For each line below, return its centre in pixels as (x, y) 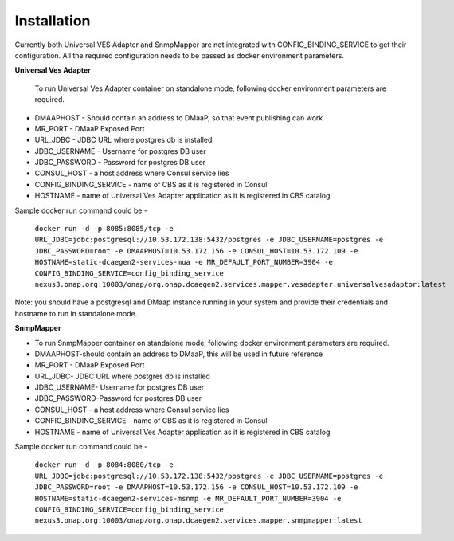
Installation (53, 21)
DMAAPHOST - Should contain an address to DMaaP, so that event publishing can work (179, 118)
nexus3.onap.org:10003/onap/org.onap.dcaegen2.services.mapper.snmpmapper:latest (198, 521)
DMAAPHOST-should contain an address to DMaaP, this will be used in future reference (179, 354)
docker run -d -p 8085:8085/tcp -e (104, 229)
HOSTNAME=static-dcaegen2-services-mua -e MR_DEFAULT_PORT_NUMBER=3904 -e (184, 262)
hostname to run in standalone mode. (76, 313)
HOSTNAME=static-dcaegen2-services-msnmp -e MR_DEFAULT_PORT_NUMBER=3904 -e (188, 498)
